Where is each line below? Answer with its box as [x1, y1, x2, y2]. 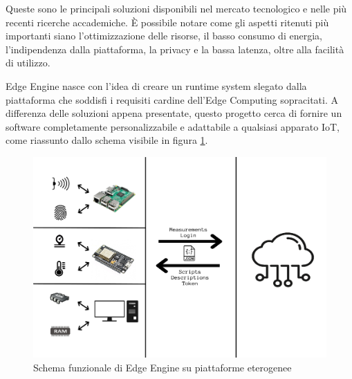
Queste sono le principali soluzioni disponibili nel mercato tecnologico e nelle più [6, 1, 347, 15]
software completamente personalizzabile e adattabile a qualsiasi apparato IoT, [6, 119, 340, 133]
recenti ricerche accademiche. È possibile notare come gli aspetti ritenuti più [6, 15, 329, 29]
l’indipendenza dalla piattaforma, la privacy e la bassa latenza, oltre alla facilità [6, 41, 344, 56]
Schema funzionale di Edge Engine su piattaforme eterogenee [33, 360, 292, 374]
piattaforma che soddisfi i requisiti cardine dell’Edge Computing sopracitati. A [6, 92, 338, 107]
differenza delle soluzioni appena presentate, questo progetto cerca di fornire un [6, 106, 342, 120]
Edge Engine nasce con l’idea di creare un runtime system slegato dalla [6, 78, 307, 93]
